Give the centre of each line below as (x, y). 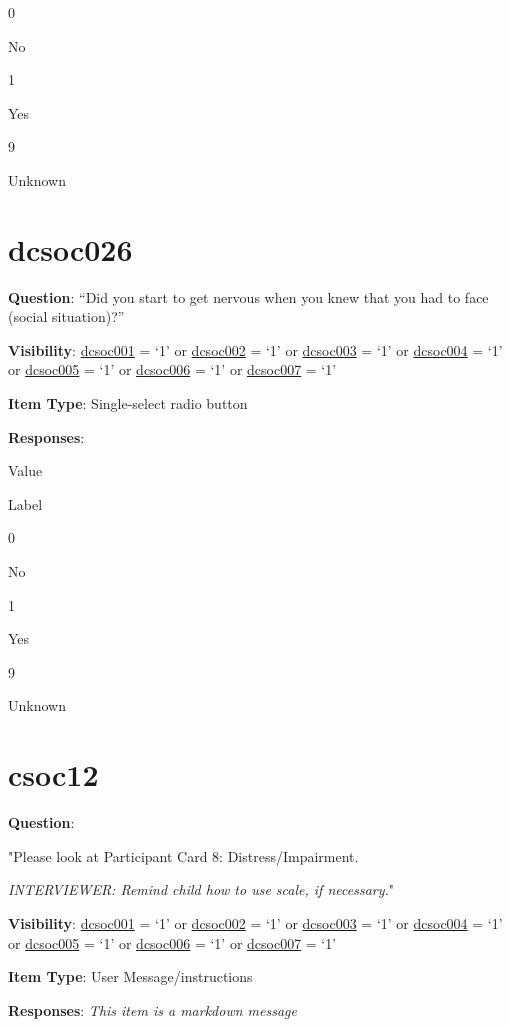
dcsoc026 (70, 248)
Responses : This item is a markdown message (152, 1009)
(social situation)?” (66, 316)
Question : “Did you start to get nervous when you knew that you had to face (248, 296)
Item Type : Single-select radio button (128, 403)
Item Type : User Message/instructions (130, 976)
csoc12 (53, 774)
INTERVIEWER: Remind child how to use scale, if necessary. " (201, 889)
